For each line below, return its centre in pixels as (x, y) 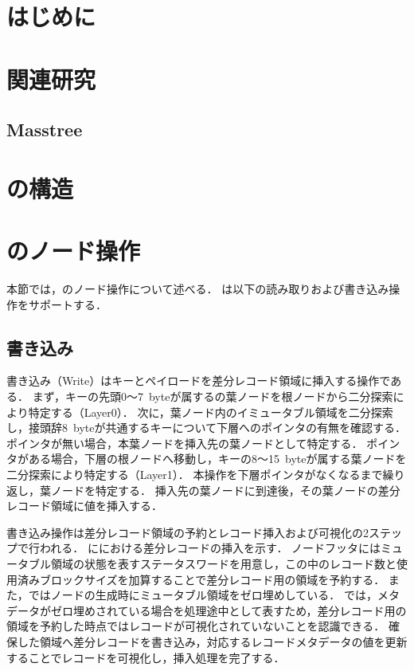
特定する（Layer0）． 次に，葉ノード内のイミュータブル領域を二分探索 (211, 412)
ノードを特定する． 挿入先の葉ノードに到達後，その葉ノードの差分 (225, 490)
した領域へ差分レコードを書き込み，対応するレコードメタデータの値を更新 (212, 641)
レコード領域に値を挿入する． (84, 506)
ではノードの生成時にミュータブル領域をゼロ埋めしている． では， (203, 595)
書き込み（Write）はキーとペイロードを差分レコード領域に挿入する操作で (199, 381)
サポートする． (67, 304)
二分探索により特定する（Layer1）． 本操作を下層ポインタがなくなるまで (195, 474)
